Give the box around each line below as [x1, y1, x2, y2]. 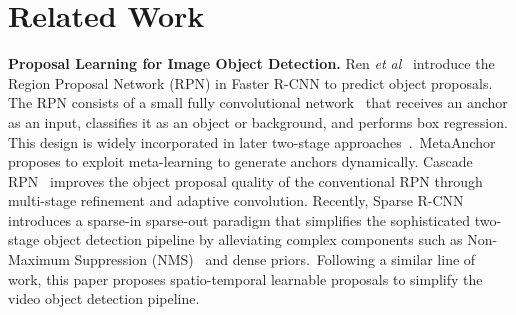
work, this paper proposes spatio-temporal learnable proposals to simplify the [8, 268, 483, 289]
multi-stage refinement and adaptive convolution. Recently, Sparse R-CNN [8, 190, 464, 211]
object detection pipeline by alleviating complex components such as [43, 229, 463, 250]
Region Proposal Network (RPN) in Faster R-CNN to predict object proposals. [8, 72, 493, 93]
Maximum [8, 249, 70, 270]
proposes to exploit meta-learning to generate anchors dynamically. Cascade [8, 151, 473, 172]
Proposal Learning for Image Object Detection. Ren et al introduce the [8, 53, 495, 74]
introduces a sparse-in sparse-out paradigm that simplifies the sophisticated [8, 209, 471, 230]
